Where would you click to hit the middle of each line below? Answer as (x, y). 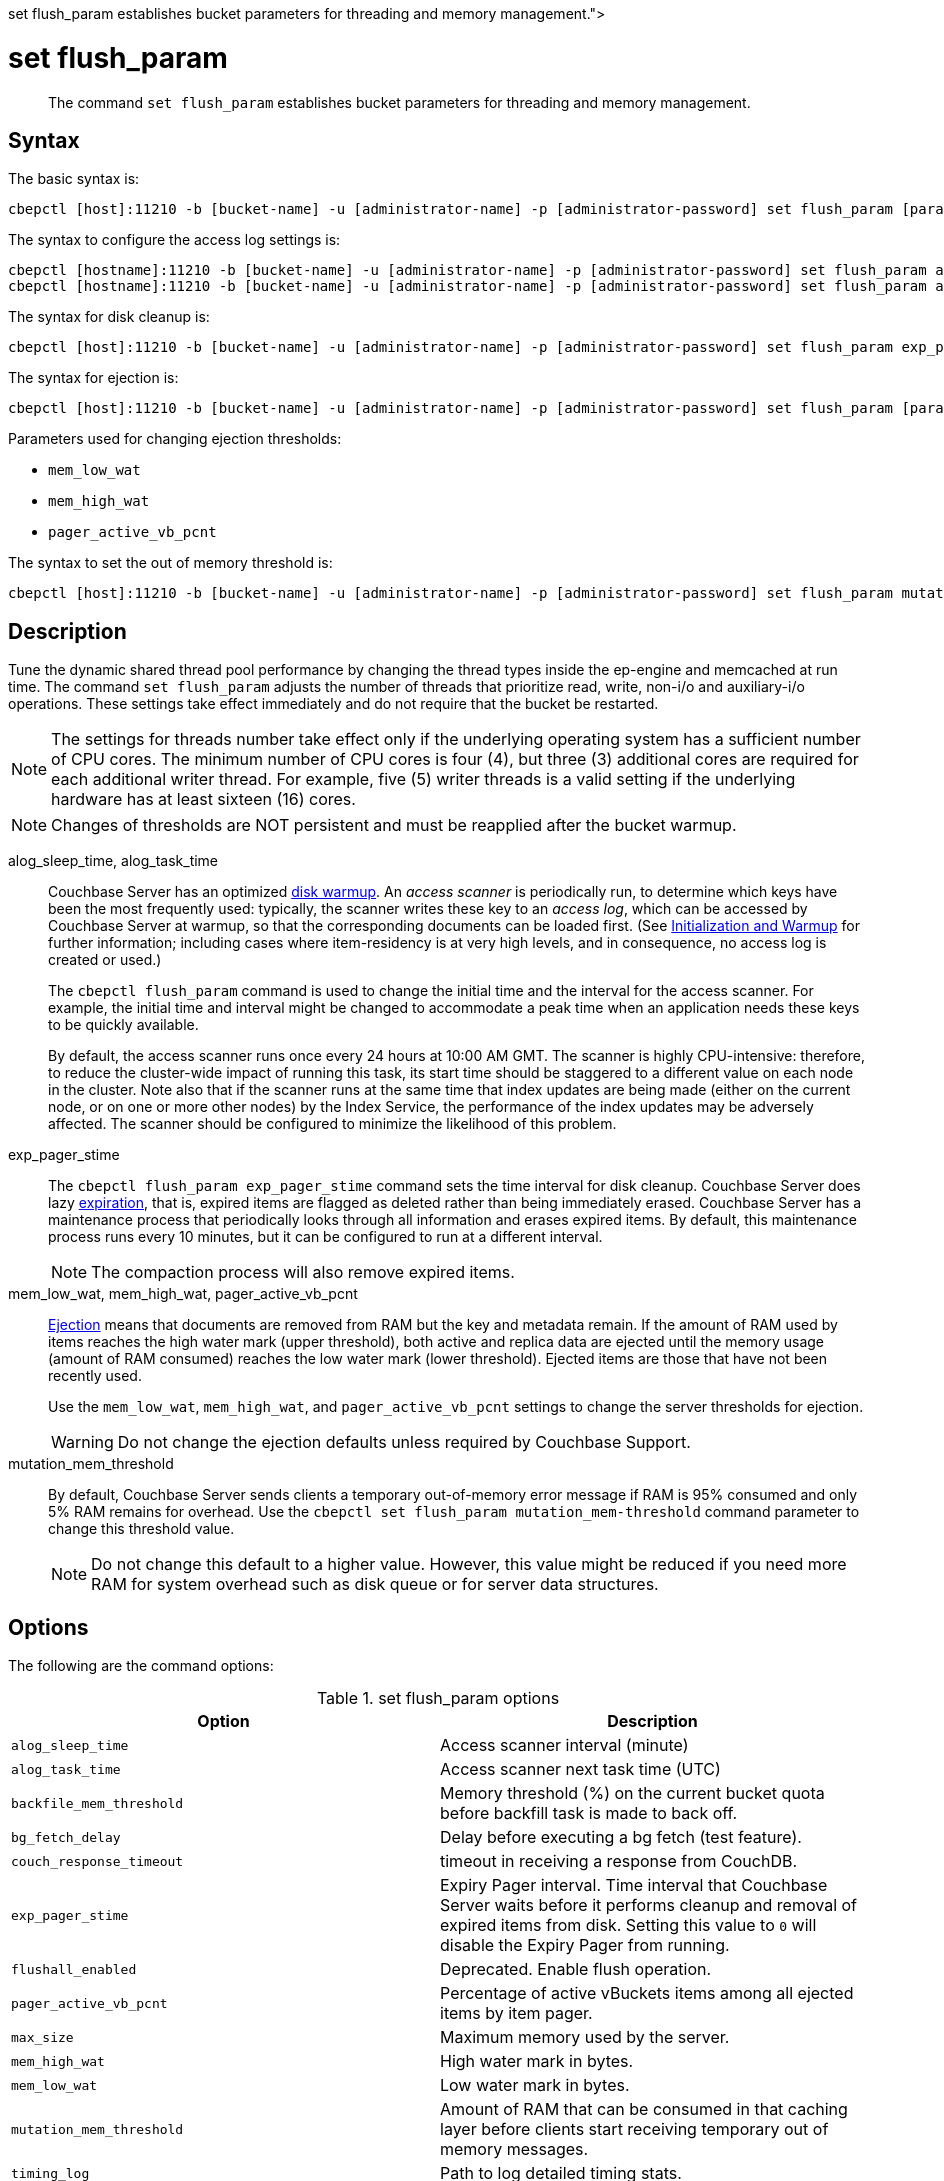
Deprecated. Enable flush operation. (576, 1969)
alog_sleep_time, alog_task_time (113, 861)
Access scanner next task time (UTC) (580, 1769)
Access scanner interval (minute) (564, 1745)
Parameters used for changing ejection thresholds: (175, 439)
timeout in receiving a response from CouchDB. (619, 1861)
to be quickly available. (123, 1025)
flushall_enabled (74, 1969)
